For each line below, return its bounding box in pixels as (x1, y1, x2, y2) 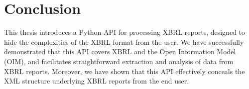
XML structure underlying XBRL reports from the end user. (4, 76, 189, 86)
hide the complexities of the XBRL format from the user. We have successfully (4, 36, 244, 47)
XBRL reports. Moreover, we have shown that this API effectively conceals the (4, 66, 245, 76)
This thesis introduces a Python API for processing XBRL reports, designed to (4, 27, 246, 37)
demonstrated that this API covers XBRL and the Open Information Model (4, 46, 236, 57)
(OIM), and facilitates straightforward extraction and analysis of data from (4, 56, 234, 66)
